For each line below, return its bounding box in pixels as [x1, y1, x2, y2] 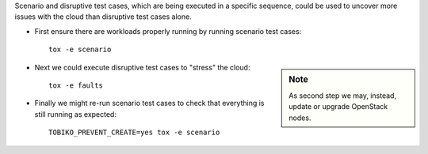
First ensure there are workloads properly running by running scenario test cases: [34, 26, 302, 36]
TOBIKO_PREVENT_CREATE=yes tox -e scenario [48, 128, 220, 137]
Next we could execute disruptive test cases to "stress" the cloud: [34, 62, 250, 72]
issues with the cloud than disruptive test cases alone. [14, 12, 192, 21]
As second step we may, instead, [289, 91, 396, 100]
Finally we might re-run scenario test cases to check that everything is [34, 99, 265, 108]
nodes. [289, 113, 311, 122]
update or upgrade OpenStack [289, 102, 388, 111]
